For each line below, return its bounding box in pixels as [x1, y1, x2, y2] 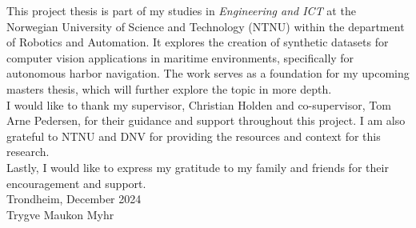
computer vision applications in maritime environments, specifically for [6, 49, 354, 66]
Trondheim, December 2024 [6, 190, 142, 207]
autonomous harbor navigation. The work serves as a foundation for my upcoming [6, 65, 410, 82]
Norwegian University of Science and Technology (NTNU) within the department [6, 18, 405, 34]
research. [6, 143, 50, 160]
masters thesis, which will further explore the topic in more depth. [6, 80, 332, 97]
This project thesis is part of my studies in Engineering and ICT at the [6, 2, 356, 18]
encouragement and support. [6, 174, 146, 191]
